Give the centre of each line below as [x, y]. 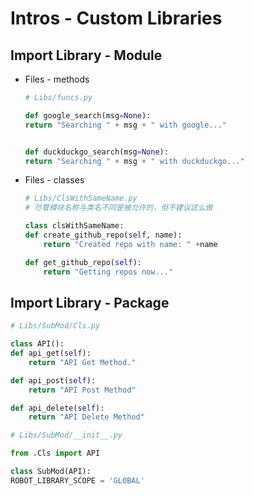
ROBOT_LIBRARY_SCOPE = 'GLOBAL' [77, 480]
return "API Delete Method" [86, 417]
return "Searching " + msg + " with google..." [126, 125]
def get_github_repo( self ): [83, 262]
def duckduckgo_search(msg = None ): [96, 152]
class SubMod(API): [51, 472]
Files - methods [57, 79]
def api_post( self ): [53, 380]
